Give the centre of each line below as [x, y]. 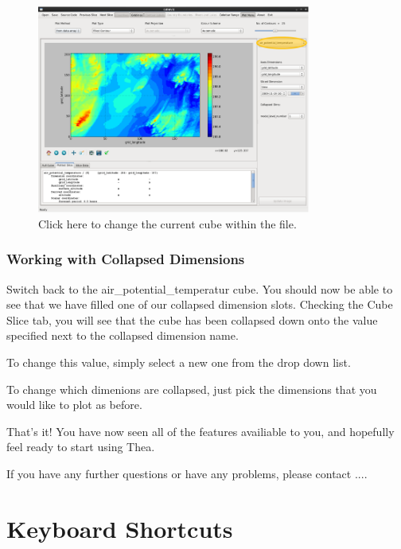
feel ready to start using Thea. [81, 447]
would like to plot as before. [74, 405]
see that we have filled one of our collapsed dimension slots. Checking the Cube [200, 304]
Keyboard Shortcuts [120, 528]
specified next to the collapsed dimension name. [123, 335]
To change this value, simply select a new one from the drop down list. [179, 362]
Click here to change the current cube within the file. [167, 223]
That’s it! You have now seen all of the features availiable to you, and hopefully [200, 431]
